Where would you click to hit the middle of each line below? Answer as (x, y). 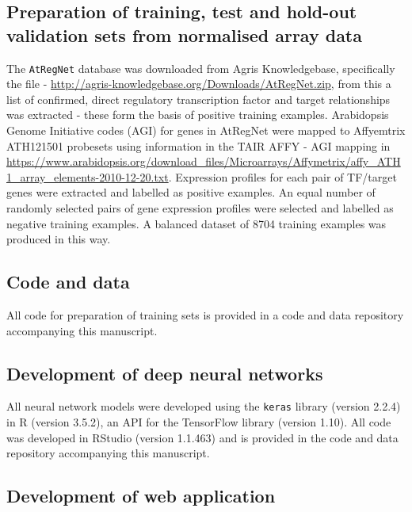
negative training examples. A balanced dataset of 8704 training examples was (196, 223)
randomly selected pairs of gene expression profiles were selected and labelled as (200, 208)
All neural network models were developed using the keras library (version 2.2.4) (204, 406)
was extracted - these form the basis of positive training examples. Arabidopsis (198, 115)
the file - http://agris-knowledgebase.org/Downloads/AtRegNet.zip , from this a (199, 84)
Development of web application (141, 496)
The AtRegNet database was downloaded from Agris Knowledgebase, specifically (201, 68)
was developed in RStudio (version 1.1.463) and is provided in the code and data (202, 437)
